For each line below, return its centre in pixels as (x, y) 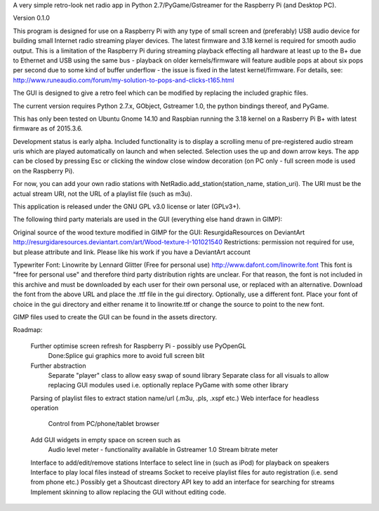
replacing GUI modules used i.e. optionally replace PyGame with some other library (168, 385)
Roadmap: (28, 330)
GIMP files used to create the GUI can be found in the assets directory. (115, 317)
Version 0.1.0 (32, 18)
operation (45, 408)
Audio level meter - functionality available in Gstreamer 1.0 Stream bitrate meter (163, 450)
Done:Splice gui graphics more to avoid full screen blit (126, 356)
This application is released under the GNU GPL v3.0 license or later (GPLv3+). (127, 206)
